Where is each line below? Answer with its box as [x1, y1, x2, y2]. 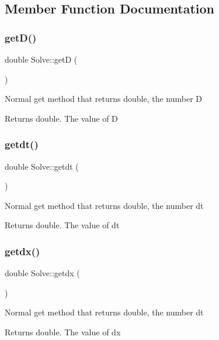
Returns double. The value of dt [5, 219, 120, 231]
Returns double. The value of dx [5, 325, 121, 338]
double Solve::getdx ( [5, 267, 80, 279]
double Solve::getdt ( [5, 160, 79, 172]
